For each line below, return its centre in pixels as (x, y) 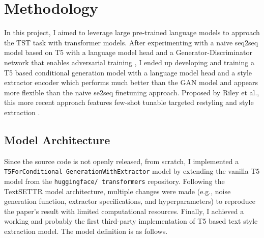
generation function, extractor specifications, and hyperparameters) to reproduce (130, 201)
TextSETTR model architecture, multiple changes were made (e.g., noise (118, 191)
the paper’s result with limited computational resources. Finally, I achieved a (124, 211)
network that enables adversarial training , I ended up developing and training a (129, 62)
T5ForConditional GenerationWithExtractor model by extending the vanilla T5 (132, 171)
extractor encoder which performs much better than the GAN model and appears (131, 82)
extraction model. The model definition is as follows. (86, 231)
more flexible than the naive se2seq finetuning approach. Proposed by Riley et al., (132, 92)
